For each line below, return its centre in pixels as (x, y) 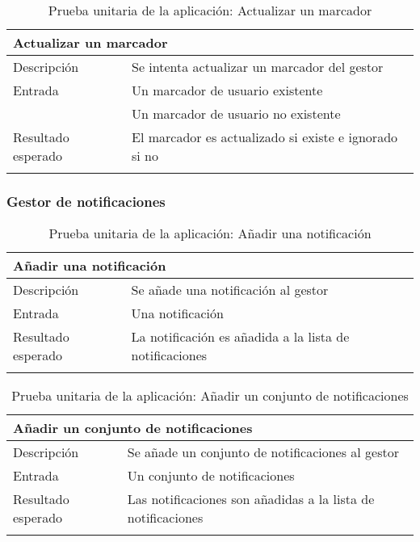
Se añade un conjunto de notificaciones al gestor (263, 452)
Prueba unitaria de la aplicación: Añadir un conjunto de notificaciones (210, 396)
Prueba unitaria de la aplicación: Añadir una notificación (210, 233)
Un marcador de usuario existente (227, 90)
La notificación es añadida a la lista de (240, 337)
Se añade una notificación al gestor (230, 290)
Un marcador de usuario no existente (236, 113)
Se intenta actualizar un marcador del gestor (258, 67)
